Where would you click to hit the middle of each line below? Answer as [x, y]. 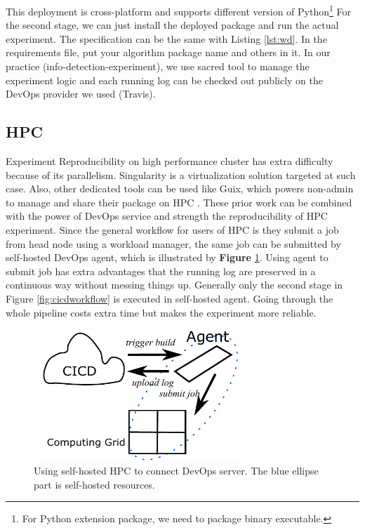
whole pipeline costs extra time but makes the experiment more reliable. [161, 312]
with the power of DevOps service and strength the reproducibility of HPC [167, 216]
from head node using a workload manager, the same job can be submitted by [173, 243]
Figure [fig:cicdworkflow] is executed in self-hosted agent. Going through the [170, 298]
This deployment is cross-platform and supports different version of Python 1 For [178, 10]
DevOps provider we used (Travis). [81, 94]
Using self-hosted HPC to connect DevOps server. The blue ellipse [176, 471]
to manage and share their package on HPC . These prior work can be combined [179, 202]
